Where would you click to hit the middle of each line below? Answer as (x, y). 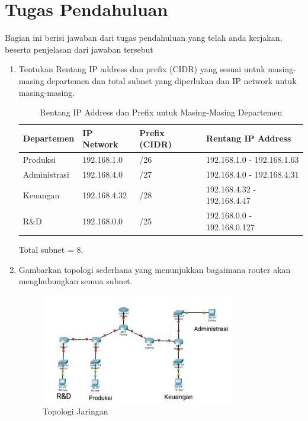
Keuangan (41, 195)
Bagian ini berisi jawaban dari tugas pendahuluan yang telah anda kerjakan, (144, 38)
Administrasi (46, 174)
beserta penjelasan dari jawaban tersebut (79, 49)
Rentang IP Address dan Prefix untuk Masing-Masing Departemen (161, 112)
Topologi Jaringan (75, 411)
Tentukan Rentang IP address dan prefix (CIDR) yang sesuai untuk (142, 69)
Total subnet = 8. (51, 249)
